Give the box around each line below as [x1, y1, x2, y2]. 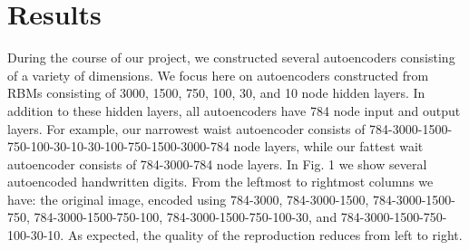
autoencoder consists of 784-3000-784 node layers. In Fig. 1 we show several [7, 154, 427, 173]
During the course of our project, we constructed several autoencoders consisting [7, 48, 455, 67]
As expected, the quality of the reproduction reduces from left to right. [67, 226, 463, 245]
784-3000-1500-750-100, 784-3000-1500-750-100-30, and [34, 207, 337, 226]
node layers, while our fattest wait [233, 137, 424, 156]
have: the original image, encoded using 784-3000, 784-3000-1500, [7, 189, 369, 208]
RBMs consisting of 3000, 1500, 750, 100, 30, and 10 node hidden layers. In [7, 83, 425, 102]
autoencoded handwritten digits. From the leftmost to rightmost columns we [7, 172, 434, 191]
